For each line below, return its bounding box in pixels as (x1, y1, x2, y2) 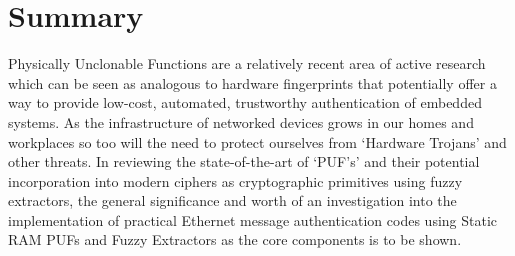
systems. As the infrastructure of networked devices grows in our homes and (8, 111, 474, 132)
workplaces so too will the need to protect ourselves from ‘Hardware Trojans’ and (8, 131, 507, 152)
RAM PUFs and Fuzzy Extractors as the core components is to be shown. (8, 229, 462, 250)
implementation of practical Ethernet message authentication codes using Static (8, 209, 498, 230)
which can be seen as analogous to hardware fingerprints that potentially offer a (8, 72, 497, 93)
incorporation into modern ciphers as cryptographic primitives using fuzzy (8, 170, 463, 191)
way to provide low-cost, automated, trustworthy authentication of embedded (8, 92, 482, 113)
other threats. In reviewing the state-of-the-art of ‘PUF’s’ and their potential (8, 151, 480, 172)
